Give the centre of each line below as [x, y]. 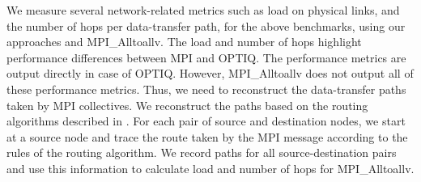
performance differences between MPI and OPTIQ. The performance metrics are [206, 57]
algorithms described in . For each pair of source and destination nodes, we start [206, 121]
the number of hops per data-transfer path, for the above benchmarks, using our [206, 25]
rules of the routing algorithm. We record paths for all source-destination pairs [202, 152]
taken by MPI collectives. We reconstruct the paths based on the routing [187, 105]
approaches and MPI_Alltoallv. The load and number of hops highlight [184, 42]
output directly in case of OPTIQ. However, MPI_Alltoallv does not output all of [210, 73]
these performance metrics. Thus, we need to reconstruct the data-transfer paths [206, 89]
